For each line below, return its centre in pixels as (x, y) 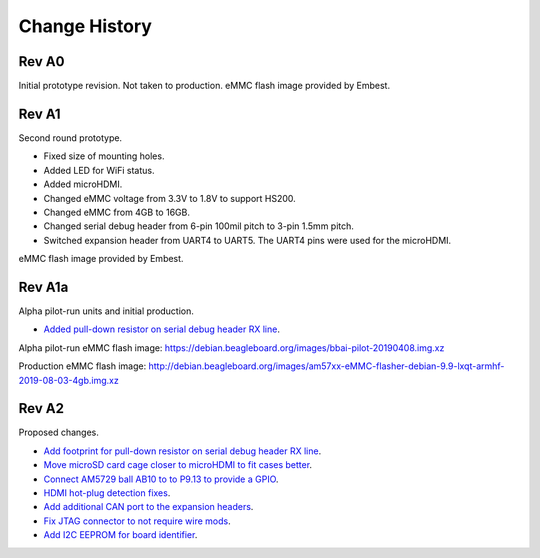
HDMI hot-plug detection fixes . (107, 493)
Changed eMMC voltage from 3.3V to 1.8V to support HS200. (170, 198)
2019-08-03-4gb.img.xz (68, 380)
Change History (85, 26)
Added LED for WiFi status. (99, 170)
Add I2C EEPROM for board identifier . (120, 535)
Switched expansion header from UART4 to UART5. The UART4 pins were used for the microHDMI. (247, 240)
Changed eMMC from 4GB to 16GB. (116, 212)
